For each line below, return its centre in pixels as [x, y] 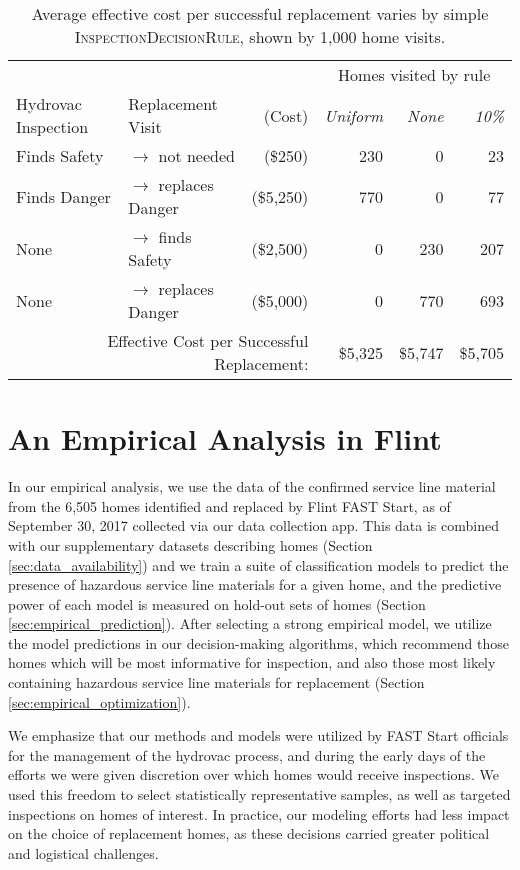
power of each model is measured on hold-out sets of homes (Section [217, 603]
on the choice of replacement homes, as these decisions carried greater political [249, 833]
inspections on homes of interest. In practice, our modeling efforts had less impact [259, 813]
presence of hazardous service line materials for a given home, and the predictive [255, 584]
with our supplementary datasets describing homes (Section [190, 544]
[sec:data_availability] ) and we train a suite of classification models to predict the [258, 564]
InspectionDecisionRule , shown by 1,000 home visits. [260, 36]
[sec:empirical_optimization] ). [99, 701]
